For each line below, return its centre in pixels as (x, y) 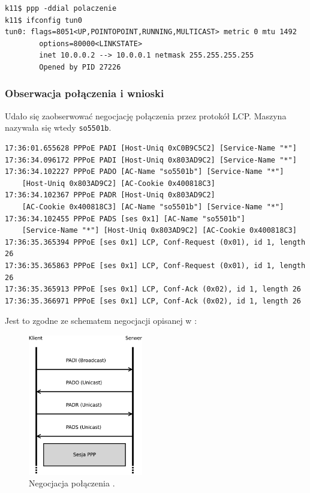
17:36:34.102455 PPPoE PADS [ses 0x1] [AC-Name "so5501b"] (125, 219)
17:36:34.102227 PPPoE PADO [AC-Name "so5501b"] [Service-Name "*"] (145, 172)
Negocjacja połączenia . (72, 483)
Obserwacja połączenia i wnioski (85, 93)
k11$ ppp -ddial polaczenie (61, 8)
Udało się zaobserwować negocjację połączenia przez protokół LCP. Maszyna (146, 115)
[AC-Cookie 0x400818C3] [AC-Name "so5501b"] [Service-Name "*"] (153, 207)
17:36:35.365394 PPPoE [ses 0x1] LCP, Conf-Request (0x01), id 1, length (155, 242)
